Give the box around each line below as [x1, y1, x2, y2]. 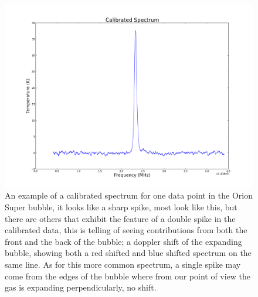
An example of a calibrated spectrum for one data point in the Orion [5, 189, 253, 202]
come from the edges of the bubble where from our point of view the [5, 269, 251, 282]
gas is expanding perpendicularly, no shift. [5, 281, 157, 293]
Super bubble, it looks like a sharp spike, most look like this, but [5, 200, 237, 213]
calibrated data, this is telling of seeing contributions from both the [5, 224, 247, 236]
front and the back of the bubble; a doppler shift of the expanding [5, 235, 242, 247]
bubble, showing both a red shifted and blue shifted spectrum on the [5, 247, 252, 259]
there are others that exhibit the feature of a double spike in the [5, 212, 236, 224]
